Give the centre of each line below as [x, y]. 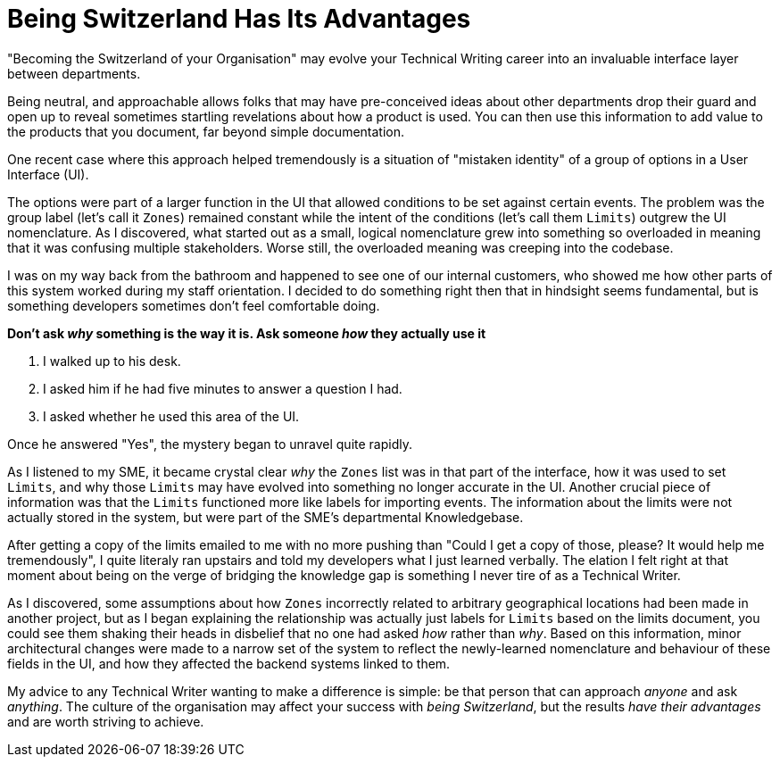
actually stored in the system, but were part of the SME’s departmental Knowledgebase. [266, 517]
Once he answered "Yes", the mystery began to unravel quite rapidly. [210, 444]
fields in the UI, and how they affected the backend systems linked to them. [229, 663]
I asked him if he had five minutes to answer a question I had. [223, 388]
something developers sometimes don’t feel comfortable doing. [194, 305]
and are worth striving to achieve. [106, 721]
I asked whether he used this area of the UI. [171, 416]
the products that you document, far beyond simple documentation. [206, 131]
